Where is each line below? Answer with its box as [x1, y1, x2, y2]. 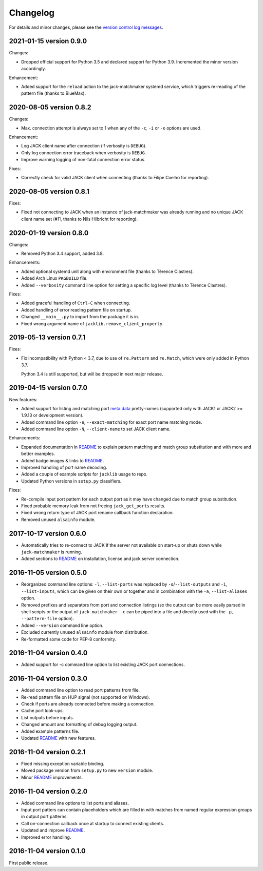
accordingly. [21, 66, 46, 72]
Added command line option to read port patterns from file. [21, 687, 140, 693]
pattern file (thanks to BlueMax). [21, 90, 86, 96]
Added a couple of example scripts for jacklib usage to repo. [21, 471, 148, 477]
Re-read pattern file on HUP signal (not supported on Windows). [21, 694, 150, 700]
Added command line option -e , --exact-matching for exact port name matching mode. [21, 419, 202, 425]
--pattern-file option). [21, 616, 74, 622]
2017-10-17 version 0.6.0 [9, 529, 86, 538]
